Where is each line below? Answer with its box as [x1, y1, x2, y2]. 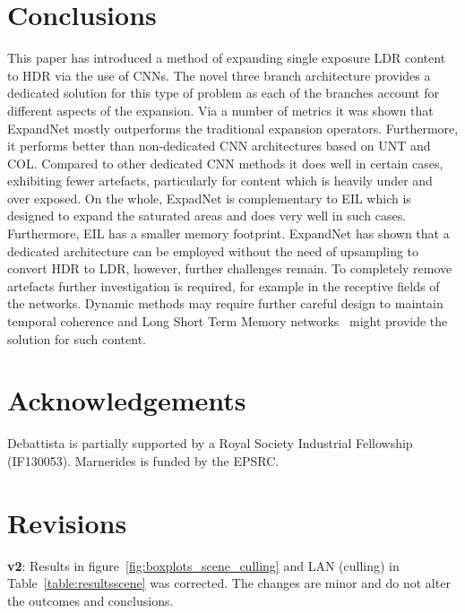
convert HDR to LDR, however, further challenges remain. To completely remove [7, 259, 452, 278]
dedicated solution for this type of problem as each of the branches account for [7, 83, 439, 102]
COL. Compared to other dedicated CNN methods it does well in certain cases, [7, 153, 443, 172]
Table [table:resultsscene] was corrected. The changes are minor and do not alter [7, 574, 451, 592]
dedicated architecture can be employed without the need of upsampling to [7, 241, 419, 260]
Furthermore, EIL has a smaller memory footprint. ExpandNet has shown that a [7, 224, 450, 243]
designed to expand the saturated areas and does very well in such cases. [7, 206, 407, 225]
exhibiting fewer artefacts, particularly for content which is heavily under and [7, 171, 433, 190]
